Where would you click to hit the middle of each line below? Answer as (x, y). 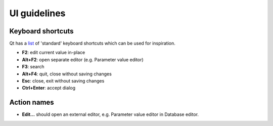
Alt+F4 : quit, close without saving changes (67, 74)
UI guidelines (37, 13)
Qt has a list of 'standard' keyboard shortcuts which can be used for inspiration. (92, 44)
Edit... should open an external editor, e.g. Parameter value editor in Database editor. (110, 114)
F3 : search (33, 67)
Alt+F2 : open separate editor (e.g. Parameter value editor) (83, 59)
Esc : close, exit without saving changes (63, 81)
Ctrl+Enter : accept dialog (49, 88)
